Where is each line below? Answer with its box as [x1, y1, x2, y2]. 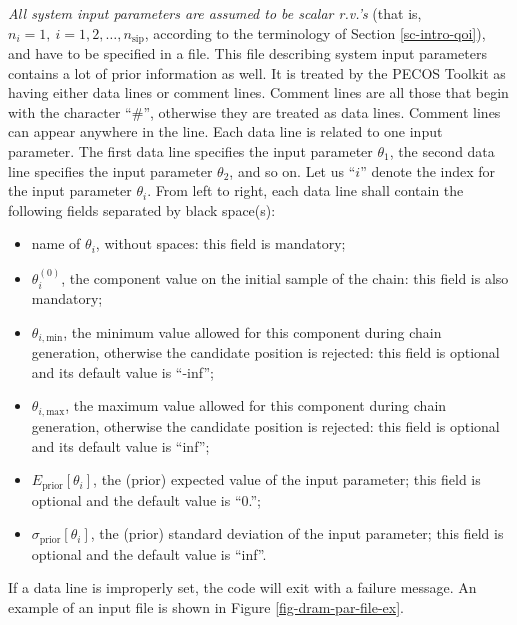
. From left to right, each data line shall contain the [147, 180, 464, 201]
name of [31, 233, 81, 254]
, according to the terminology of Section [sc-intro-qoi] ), [144, 22, 486, 43]
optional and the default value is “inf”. [31, 543, 267, 564]
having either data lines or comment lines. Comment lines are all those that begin [8, 82, 509, 103]
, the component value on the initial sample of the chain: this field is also [61, 267, 509, 288]
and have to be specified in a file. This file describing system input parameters [8, 43, 487, 64]
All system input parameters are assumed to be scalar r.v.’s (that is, [8, 3, 422, 23]
